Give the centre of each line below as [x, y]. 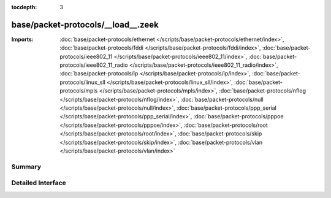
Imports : [22, 39]
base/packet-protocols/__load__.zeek [85, 25]
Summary [26, 167]
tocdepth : [24, 7]
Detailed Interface [39, 183]
